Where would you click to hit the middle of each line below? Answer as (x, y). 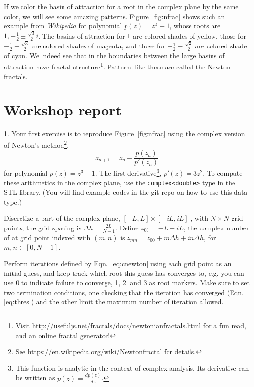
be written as (35, 377)
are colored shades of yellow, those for (190, 35)
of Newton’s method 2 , (37, 144)
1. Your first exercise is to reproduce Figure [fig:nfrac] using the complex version (125, 133)
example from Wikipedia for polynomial (63, 26)
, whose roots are (195, 26)
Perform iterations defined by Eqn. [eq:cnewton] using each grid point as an (118, 263)
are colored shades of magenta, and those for (98, 46)
